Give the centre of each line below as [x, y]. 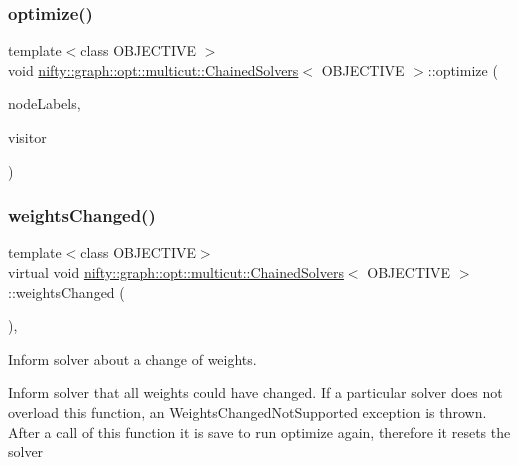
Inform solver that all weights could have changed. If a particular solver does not [255, 392]
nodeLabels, [44, 103]
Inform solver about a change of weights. [132, 358]
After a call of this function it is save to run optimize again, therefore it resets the [259, 431]
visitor [27, 137]
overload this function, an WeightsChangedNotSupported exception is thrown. [247, 411]
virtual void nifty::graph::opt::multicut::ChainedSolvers [176, 272]
